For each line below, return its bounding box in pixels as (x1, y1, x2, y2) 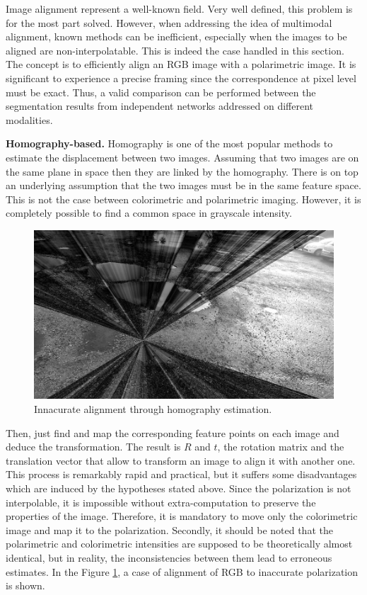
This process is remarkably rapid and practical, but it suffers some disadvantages (6, 467, 357, 482)
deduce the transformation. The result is (6, 439, 181, 454)
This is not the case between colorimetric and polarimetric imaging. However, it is (6, 191, 361, 206)
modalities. (6, 112, 53, 127)
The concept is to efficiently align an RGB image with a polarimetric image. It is (6, 57, 356, 72)
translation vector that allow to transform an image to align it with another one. (6, 453, 356, 467)
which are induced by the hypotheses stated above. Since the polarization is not (6, 480, 351, 495)
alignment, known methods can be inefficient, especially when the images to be (6, 29, 347, 44)
